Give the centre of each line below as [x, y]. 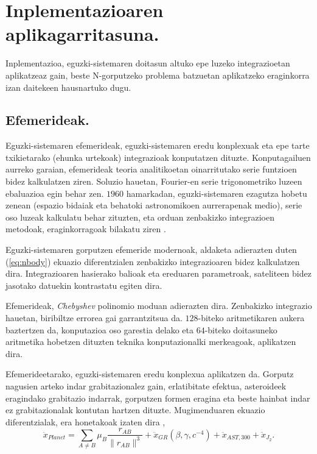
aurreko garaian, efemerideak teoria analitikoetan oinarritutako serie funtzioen [151, 169]
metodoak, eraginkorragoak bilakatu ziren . [86, 229]
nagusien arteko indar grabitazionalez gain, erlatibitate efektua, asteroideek [146, 385]
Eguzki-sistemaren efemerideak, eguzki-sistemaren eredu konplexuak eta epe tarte [158, 145]
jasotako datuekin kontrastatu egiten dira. [84, 285]
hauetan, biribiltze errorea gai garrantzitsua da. [94, 318]
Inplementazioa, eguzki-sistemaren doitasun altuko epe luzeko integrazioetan [148, 63]
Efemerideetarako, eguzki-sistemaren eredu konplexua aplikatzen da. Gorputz [150, 374]
